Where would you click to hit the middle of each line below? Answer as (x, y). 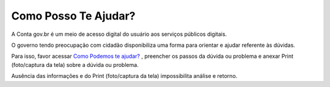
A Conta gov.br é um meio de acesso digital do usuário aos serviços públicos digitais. (119, 34)
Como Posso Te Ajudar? (73, 16)
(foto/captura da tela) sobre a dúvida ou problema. (75, 64)
